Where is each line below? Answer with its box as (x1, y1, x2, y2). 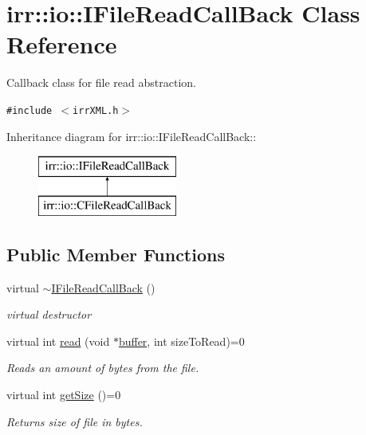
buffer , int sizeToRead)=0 (118, 332, 245, 349)
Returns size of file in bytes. (6, 413, 143, 429)
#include (6, 104, 53, 116)
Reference (6, 28, 117, 61)
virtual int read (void (6, 332, 110, 349)
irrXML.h (73, 104, 119, 116)
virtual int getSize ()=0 (6, 386, 121, 402)
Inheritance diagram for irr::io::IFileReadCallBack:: (6, 127, 257, 144)
